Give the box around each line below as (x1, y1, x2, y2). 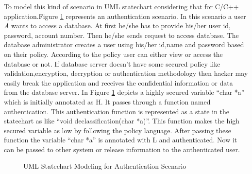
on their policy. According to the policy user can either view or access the (4, 49, 223, 59)
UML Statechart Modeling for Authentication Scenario (23, 160, 186, 171)
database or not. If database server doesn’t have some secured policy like (4, 58, 220, 69)
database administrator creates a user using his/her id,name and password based (4, 39, 244, 50)
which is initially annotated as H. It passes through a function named (4, 96, 211, 106)
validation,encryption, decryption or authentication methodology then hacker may (4, 68, 248, 78)
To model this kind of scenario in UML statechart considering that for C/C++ (4, 1, 239, 11)
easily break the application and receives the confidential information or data (4, 77, 233, 87)
